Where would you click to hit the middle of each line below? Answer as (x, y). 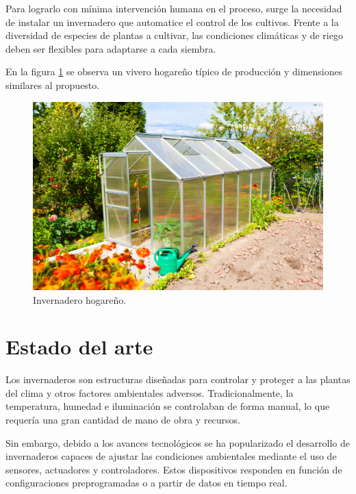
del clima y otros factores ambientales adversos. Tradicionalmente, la (150, 392)
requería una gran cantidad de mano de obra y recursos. (123, 419)
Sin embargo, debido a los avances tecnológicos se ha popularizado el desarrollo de (178, 442)
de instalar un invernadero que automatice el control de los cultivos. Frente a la (172, 22)
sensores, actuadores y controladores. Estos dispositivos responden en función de (174, 469)
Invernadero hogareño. (80, 299)
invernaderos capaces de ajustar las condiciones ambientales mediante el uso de (171, 456)
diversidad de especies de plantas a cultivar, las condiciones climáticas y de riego (174, 35)
